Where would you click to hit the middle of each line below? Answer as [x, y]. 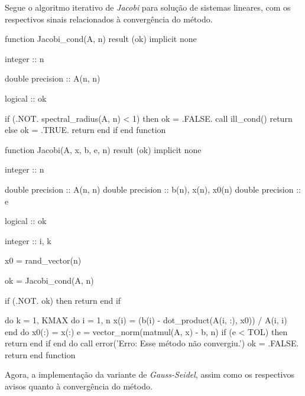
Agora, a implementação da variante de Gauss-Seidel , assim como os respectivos [150, 374]
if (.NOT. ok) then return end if [63, 300]
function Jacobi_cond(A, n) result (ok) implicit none [101, 39]
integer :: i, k [28, 240]
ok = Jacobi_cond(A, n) [49, 280]
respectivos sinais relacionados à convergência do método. [109, 19]
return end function [40, 354]
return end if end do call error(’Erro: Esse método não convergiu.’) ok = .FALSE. [152, 343]
